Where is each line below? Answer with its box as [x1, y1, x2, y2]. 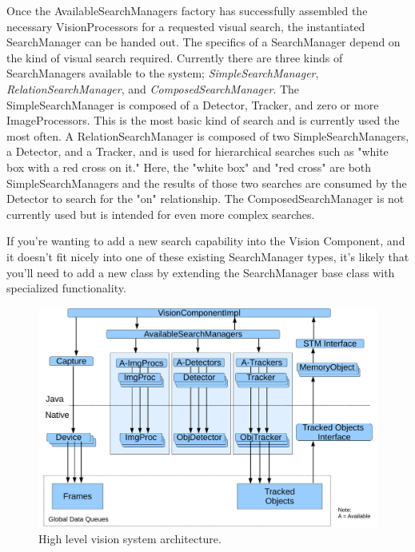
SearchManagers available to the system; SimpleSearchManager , [6, 65, 319, 81]
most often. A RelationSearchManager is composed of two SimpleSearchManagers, [6, 127, 409, 144]
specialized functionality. [6, 280, 126, 296]
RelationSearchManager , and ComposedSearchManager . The [6, 80, 300, 97]
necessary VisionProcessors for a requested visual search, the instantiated [6, 18, 365, 34]
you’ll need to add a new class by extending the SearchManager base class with [6, 264, 395, 280]
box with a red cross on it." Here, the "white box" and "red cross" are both [6, 158, 372, 175]
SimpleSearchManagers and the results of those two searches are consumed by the [6, 174, 407, 191]
